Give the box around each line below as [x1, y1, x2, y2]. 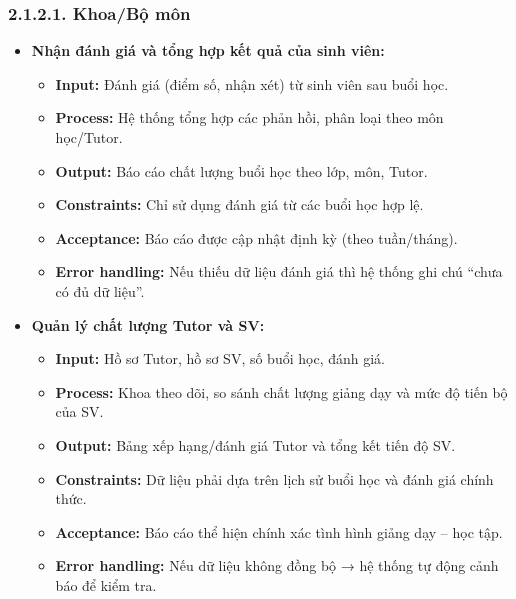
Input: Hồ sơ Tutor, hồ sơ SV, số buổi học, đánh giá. [55, 348, 385, 369]
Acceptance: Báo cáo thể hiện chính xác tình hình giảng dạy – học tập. [55, 521, 503, 542]
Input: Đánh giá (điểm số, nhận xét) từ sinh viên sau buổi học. [55, 73, 449, 94]
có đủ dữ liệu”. [55, 280, 145, 301]
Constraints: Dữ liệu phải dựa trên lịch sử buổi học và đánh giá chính [55, 468, 494, 489]
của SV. [55, 401, 104, 422]
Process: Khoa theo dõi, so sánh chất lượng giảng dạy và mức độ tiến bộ [55, 381, 508, 402]
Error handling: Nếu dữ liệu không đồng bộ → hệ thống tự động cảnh [55, 555, 499, 576]
